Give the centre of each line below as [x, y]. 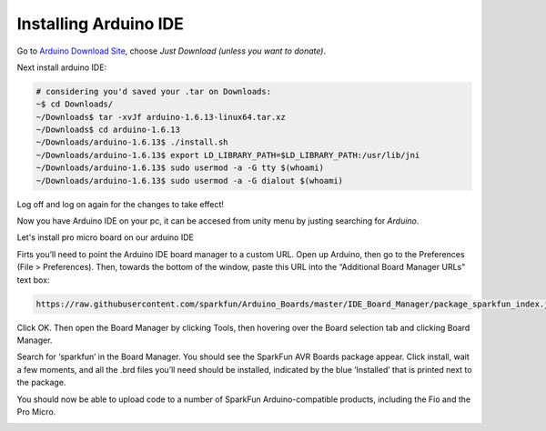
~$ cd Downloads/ [75, 104]
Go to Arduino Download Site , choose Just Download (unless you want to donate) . [172, 51]
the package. [41, 383]
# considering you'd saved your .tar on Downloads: [154, 91]
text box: [33, 280]
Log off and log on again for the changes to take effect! [121, 204]
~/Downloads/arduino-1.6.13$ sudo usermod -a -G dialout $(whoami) [190, 180]
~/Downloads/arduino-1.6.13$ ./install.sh [132, 142]
